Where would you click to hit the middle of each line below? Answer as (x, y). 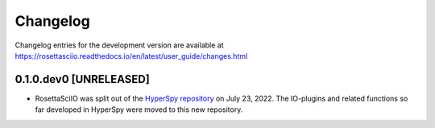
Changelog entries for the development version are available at (119, 45)
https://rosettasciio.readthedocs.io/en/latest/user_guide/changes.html (131, 56)
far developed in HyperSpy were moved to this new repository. (139, 109)
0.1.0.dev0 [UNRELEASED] (83, 79)
